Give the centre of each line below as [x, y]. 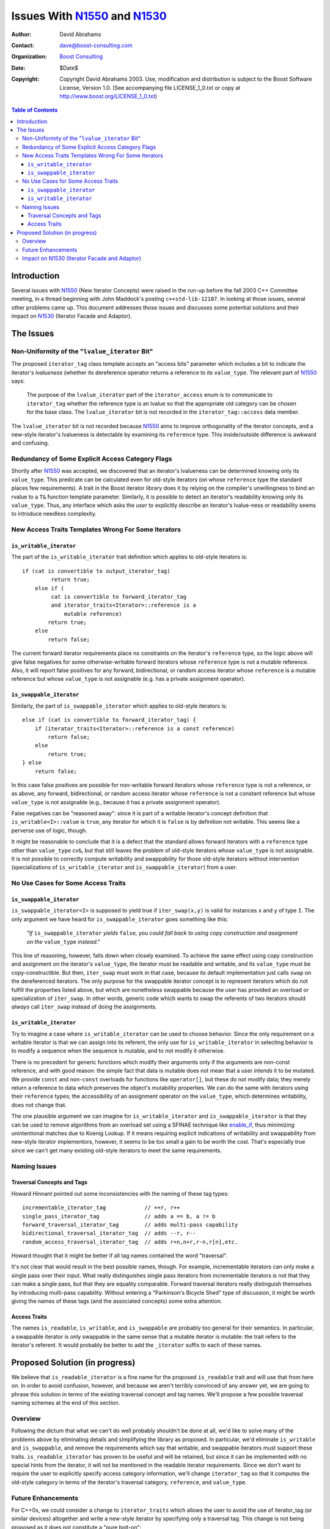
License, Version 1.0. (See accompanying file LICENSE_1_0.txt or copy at [150, 87]
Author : [21, 34]
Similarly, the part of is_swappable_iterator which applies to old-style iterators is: [119, 706]
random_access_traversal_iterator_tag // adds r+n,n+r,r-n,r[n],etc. [130, 1242]
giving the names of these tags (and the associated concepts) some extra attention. [117, 1301]
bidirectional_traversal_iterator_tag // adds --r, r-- [109, 1233]
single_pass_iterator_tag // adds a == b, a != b [119, 1216]
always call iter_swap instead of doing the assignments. [84, 1007]
